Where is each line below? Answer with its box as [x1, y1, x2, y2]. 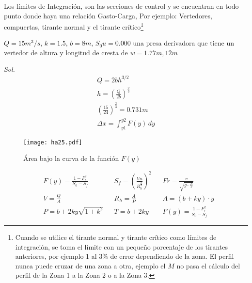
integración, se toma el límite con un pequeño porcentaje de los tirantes [15, 241, 228, 252]
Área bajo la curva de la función [23, 153, 119, 163]
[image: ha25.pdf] [23, 139, 82, 146]
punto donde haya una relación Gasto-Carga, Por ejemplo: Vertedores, [4, 10, 212, 20]
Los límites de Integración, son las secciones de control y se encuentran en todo [4, 1, 239, 11]
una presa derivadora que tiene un [133, 38, 234, 48]
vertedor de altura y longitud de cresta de [4, 47, 128, 58]
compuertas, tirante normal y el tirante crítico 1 [4, 20, 144, 31]
